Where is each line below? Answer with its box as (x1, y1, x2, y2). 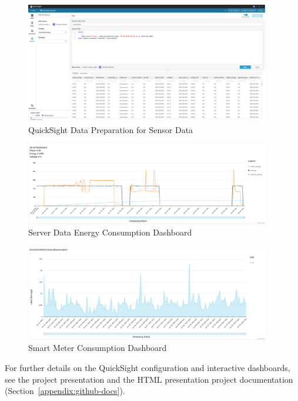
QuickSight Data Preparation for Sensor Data (28, 123, 193, 135)
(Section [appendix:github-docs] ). (5, 385, 125, 397)
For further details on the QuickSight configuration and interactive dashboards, (5, 362, 290, 374)
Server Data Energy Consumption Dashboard (28, 226, 192, 238)
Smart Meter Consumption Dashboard (28, 342, 167, 354)
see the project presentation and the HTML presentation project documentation (5, 373, 293, 385)
